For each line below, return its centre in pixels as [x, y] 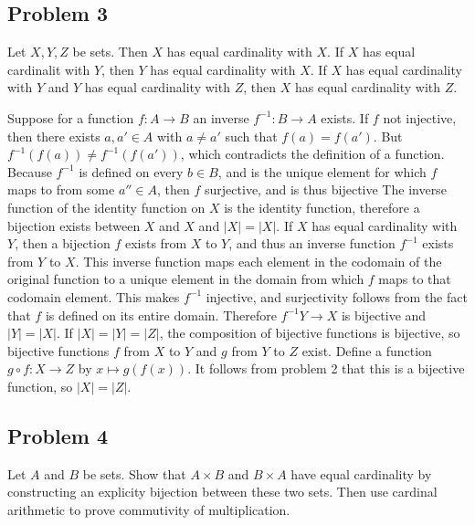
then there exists [54, 136]
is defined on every [131, 171]
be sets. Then [110, 52]
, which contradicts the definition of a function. [312, 154]
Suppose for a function [71, 117]
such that [251, 136]
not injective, [420, 117]
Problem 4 [58, 435]
